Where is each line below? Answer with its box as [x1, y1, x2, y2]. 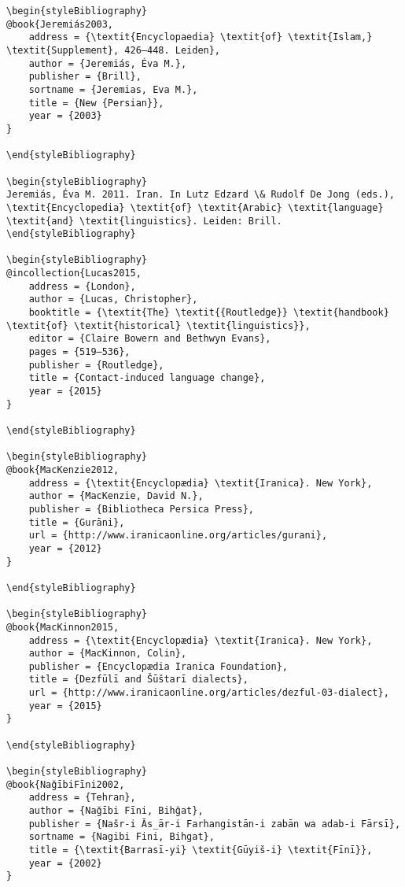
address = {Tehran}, [28, 792, 136, 804]
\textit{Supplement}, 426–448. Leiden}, [6, 44, 221, 56]
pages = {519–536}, [28, 346, 131, 358]
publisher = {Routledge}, [28, 359, 164, 371]
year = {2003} [28, 110, 102, 122]
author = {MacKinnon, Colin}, [28, 648, 187, 660]
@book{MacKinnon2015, [6, 621, 120, 633]
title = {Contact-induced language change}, [28, 372, 266, 384]
